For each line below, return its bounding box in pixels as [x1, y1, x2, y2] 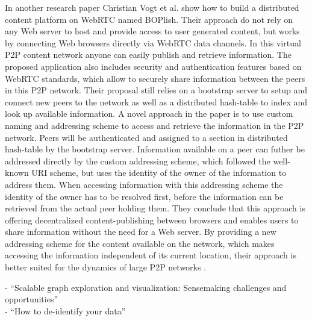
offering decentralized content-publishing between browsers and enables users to [5, 213, 299, 226]
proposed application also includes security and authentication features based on [5, 60, 302, 72]
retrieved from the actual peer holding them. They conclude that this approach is [5, 202, 305, 214]
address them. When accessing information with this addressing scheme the [5, 178, 283, 190]
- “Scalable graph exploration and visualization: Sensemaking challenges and [5, 281, 287, 293]
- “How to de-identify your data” [5, 304, 126, 317]
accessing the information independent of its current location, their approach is [5, 249, 296, 261]
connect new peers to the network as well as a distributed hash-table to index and [5, 95, 308, 108]
